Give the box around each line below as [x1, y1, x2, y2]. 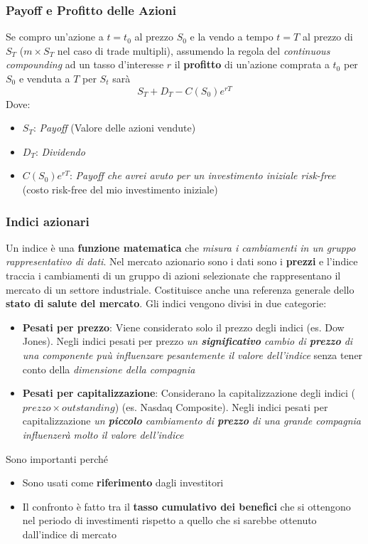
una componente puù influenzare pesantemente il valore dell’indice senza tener [22, 348, 363, 363]
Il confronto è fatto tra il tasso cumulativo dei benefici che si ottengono [22, 498, 351, 513]
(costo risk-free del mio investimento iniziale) [22, 182, 218, 197]
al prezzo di [302, 29, 353, 44]
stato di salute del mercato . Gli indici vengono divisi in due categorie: [6, 296, 327, 311]
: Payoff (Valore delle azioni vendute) [33, 120, 196, 135]
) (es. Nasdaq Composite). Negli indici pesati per [114, 399, 328, 414]
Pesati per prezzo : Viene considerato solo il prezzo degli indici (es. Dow [22, 319, 345, 334]
